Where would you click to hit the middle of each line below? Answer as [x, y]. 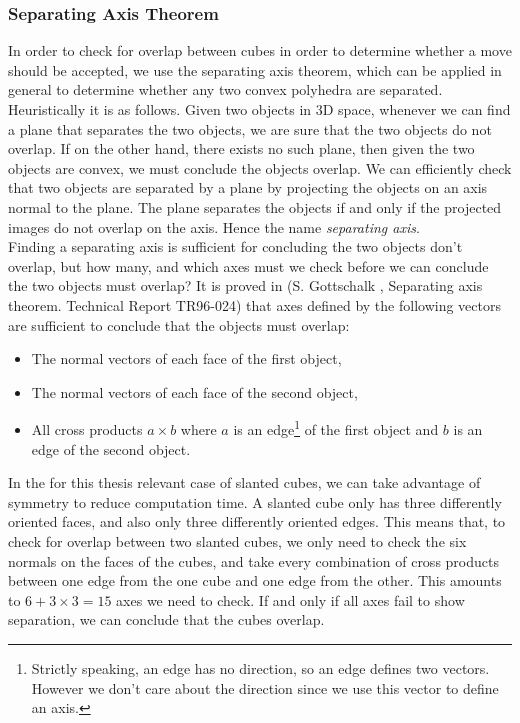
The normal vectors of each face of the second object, [194, 391]
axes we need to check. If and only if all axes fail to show [290, 599]
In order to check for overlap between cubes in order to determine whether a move [260, 50]
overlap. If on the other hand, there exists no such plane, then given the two [241, 148]
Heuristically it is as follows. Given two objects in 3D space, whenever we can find [259, 109]
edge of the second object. [111, 448]
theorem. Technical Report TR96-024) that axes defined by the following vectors [254, 304]
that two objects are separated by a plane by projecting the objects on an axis [248, 187]
